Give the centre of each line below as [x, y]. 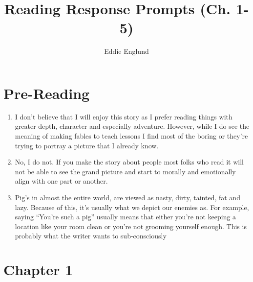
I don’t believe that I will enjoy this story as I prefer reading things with [124, 116]
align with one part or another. [61, 181]
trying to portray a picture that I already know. [87, 145]
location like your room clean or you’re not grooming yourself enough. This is [131, 226]
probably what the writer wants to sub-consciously [91, 236]
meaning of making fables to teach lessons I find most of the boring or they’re [131, 136]
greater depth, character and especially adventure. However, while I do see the [132, 126]
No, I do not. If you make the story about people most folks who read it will [129, 162]
